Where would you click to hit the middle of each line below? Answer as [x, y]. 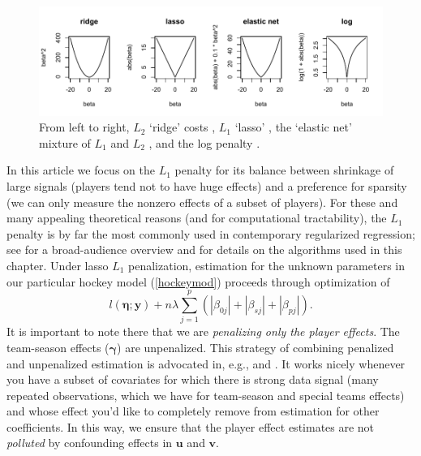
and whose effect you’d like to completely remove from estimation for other [193, 411]
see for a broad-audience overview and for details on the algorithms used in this [204, 250]
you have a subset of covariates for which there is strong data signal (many [193, 379]
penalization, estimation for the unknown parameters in [266, 265]
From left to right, [84, 127]
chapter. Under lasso [58, 265]
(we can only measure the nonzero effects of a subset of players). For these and [202, 202]
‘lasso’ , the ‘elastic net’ [293, 127]
